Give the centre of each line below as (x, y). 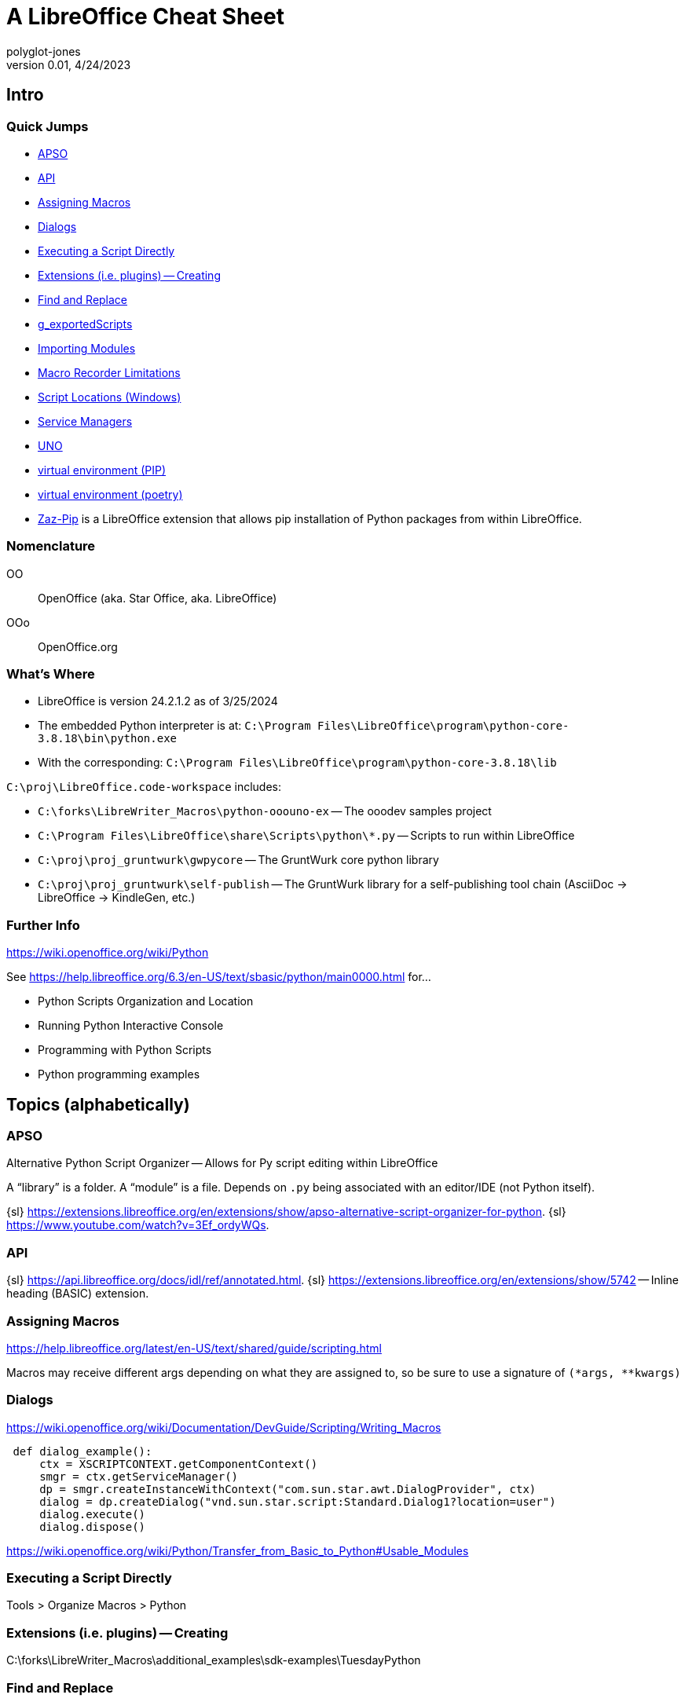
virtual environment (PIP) (102, 470)
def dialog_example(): (82, 1451)
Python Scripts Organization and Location (146, 1001)
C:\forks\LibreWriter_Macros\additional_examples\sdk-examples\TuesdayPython (214, 1660)
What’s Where (51, 674)
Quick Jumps (48, 126)
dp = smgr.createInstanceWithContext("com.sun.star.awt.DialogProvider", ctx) (288, 1489)
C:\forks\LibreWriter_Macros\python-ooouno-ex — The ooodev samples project (265, 811)
